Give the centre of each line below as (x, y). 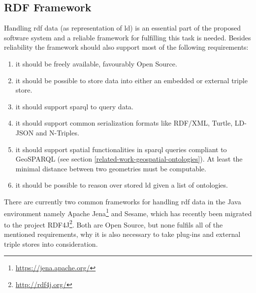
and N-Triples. (57, 132)
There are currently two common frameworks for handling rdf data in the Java (123, 201)
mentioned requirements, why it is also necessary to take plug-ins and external (122, 234)
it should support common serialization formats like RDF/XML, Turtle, (124, 123)
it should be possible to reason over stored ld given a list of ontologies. (122, 185)
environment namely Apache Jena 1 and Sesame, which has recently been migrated (128, 212)
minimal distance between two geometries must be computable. (111, 168)
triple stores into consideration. (51, 244)
